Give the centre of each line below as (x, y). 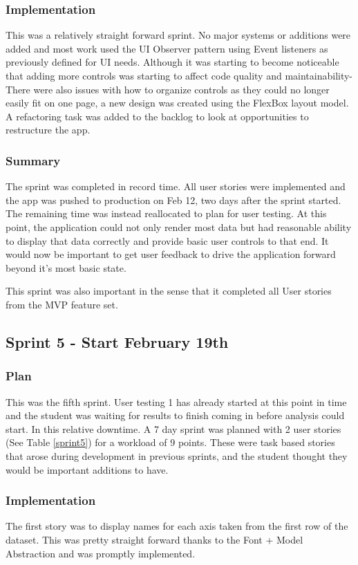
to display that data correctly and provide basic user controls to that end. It (167, 240)
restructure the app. (48, 130)
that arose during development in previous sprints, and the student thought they (177, 455)
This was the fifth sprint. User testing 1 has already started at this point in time (176, 401)
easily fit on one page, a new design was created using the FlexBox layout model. (177, 103)
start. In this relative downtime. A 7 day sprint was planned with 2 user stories (173, 428)
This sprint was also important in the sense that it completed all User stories (169, 291)
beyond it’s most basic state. (66, 267)
